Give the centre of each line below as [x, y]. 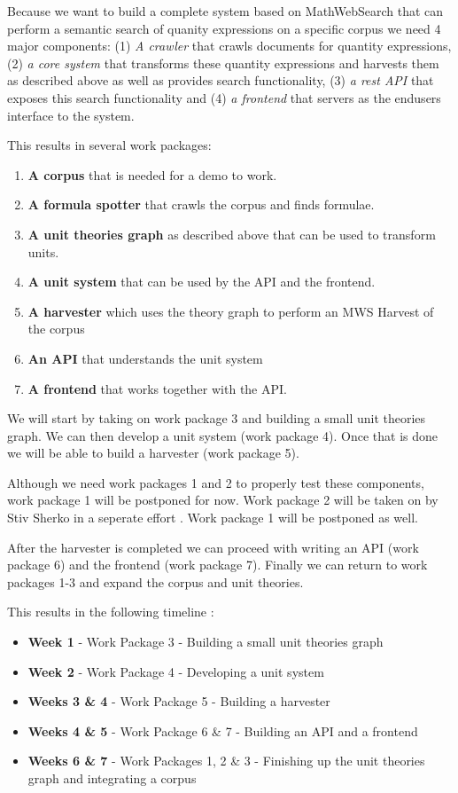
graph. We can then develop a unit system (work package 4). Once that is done [223, 435]
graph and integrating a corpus [112, 778]
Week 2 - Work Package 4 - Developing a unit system [176, 671]
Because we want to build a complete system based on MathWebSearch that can [225, 11]
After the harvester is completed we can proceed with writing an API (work [213, 547]
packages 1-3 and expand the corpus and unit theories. [155, 581]
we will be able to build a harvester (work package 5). [153, 453]
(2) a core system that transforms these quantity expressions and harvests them [223, 63]
